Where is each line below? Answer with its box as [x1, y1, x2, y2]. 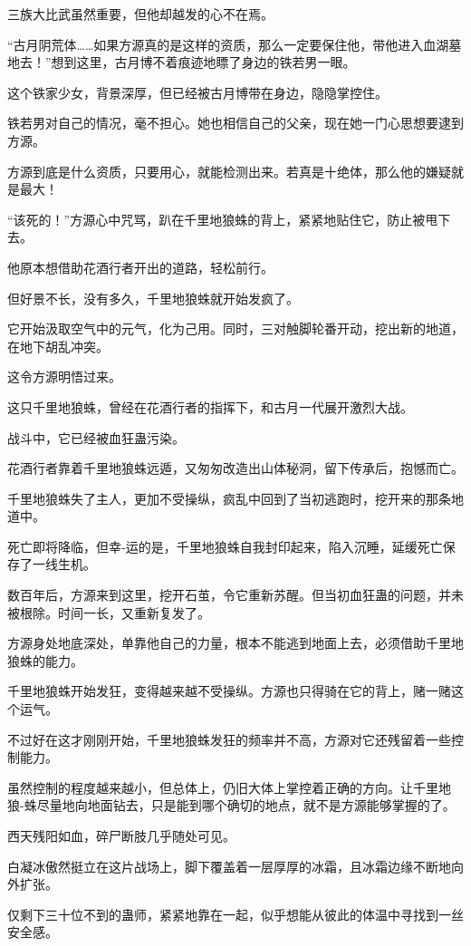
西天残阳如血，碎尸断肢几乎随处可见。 [7, 826, 235, 845]
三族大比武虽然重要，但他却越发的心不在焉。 [7, 5, 274, 23]
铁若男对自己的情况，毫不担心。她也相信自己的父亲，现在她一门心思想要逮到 [7, 113, 464, 132]
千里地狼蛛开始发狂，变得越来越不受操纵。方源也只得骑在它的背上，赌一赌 [7, 681, 451, 700]
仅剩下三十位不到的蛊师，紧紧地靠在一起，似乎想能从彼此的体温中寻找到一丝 [7, 904, 464, 923]
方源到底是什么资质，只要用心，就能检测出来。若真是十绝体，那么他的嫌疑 [7, 161, 451, 180]
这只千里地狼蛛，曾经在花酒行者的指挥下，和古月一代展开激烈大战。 [7, 397, 413, 416]
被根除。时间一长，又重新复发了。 [7, 603, 210, 622]
